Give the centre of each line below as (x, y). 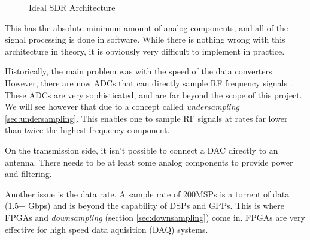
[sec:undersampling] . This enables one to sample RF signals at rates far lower (146, 118)
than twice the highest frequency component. (87, 130)
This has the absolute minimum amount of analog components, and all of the (147, 27)
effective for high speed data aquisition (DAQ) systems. (107, 229)
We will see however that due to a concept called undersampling (122, 106)
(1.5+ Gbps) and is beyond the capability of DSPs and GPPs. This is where (145, 205)
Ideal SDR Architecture (72, 7)
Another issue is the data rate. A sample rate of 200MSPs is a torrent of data (147, 193)
